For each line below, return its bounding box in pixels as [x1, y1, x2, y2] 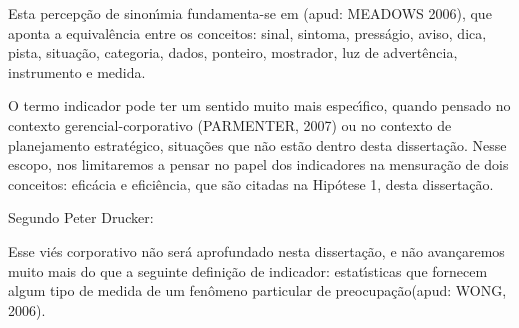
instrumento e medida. [8, 61, 146, 82]
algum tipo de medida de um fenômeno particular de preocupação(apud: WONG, [8, 280, 507, 301]
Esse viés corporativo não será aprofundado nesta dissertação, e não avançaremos [8, 240, 505, 261]
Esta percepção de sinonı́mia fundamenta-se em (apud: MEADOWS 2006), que [8, 3, 492, 23]
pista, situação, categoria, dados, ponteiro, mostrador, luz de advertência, [8, 42, 458, 63]
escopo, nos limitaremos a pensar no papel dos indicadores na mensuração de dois [8, 154, 509, 175]
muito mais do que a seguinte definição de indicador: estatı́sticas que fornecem [8, 260, 488, 281]
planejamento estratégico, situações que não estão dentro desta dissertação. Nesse [8, 134, 507, 155]
